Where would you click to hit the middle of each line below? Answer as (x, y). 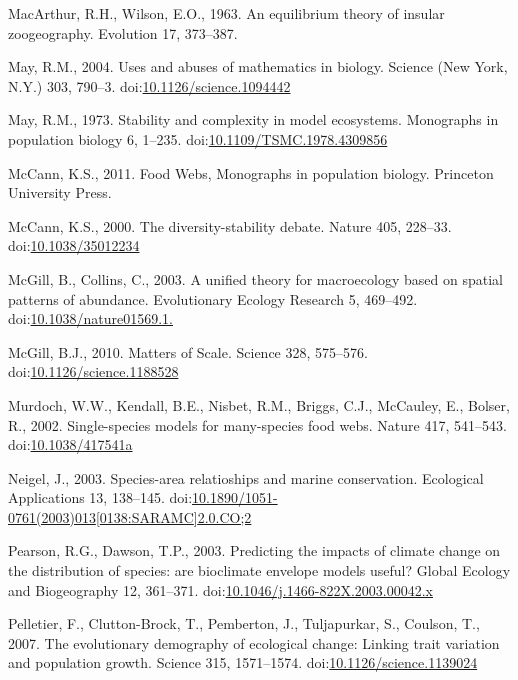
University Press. (60, 192)
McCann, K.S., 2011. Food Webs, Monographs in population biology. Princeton (251, 172)
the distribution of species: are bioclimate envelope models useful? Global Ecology (259, 570)
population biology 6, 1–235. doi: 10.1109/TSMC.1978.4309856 (198, 138)
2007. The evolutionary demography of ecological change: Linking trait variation (254, 642)
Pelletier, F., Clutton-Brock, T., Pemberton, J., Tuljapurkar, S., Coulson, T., (244, 623)
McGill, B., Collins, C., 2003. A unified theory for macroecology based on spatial (255, 278)
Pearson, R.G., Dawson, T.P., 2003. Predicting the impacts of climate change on (254, 550)
